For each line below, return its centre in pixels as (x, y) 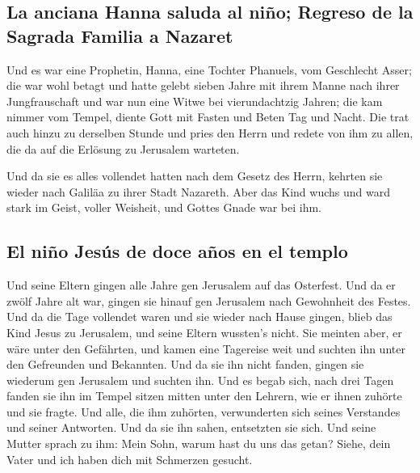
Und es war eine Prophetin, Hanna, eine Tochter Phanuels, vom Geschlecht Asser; (209, 69)
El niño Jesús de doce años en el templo (177, 251)
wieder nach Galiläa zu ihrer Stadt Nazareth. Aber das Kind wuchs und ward (198, 191)
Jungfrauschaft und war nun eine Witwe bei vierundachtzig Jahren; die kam (195, 101)
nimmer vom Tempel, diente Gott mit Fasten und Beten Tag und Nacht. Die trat (208, 117)
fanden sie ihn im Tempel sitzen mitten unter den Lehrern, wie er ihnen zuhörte (204, 396)
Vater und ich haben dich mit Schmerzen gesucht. (130, 459)
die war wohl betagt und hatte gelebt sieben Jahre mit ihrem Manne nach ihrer (203, 85)
